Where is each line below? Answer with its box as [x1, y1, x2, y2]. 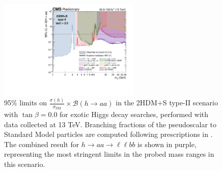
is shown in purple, [137, 138, 197, 149]
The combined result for [4, 138, 79, 149]
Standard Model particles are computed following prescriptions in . [4, 129, 213, 139]
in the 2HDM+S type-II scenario [116, 97, 218, 108]
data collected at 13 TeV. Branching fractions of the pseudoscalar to [4, 119, 217, 129]
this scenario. [4, 158, 45, 169]
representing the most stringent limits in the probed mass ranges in [4, 149, 214, 159]
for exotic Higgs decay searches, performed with [60, 108, 209, 119]
